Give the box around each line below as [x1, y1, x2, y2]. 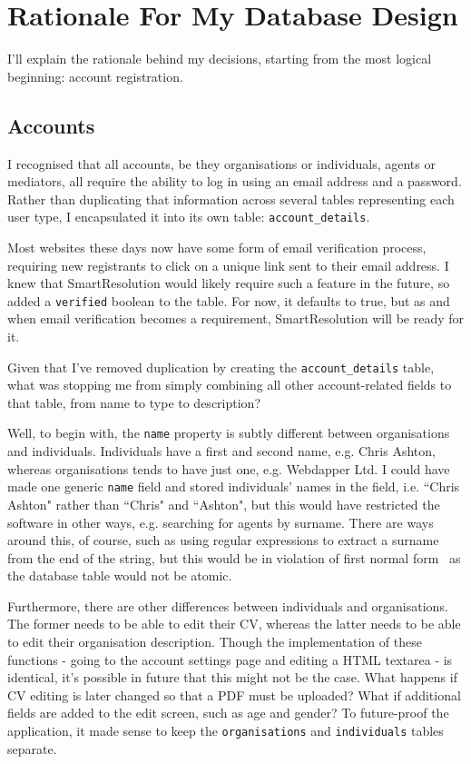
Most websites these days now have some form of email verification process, [7, 237, 427, 256]
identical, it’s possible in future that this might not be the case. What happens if [7, 668, 457, 687]
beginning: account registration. [7, 66, 183, 85]
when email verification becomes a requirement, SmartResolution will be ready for [7, 309, 465, 328]
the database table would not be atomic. [7, 566, 232, 585]
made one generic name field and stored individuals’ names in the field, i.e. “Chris [7, 477, 460, 496]
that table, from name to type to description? [7, 392, 260, 412]
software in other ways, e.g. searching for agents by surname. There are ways [7, 512, 434, 531]
